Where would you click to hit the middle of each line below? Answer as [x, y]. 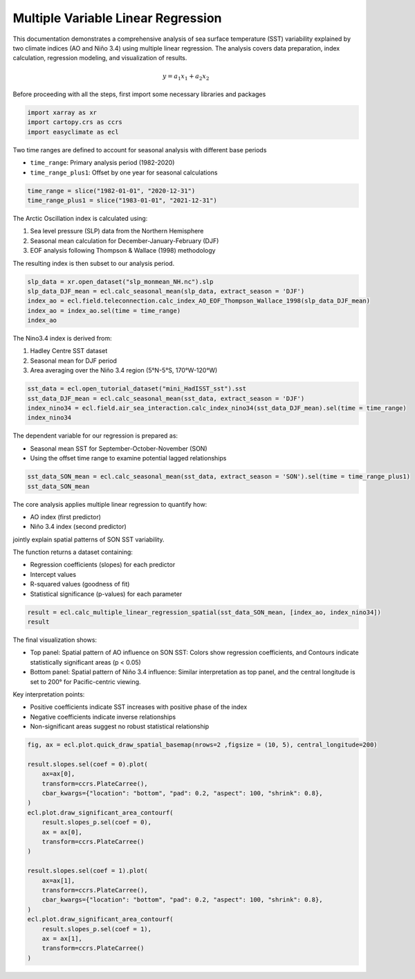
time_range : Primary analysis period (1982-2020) [102, 163]
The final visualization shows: [55, 640]
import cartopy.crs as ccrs [75, 122]
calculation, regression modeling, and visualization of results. [100, 58]
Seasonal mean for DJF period [74, 361]
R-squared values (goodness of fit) [80, 584]
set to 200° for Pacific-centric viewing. [85, 681]
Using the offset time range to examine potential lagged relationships [128, 458]
